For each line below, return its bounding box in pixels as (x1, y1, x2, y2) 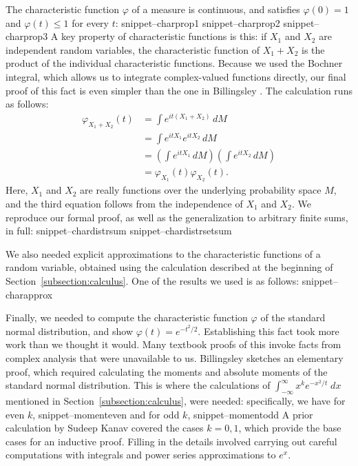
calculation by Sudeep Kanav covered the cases (6, 421, 204, 435)
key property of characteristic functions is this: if (61, 29, 267, 43)
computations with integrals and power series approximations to (6, 447, 276, 462)
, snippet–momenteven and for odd (32, 407, 180, 421)
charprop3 (6, 29, 48, 43)
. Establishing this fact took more (198, 323, 339, 338)
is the (302, 42, 325, 57)
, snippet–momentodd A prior (187, 407, 313, 421)
